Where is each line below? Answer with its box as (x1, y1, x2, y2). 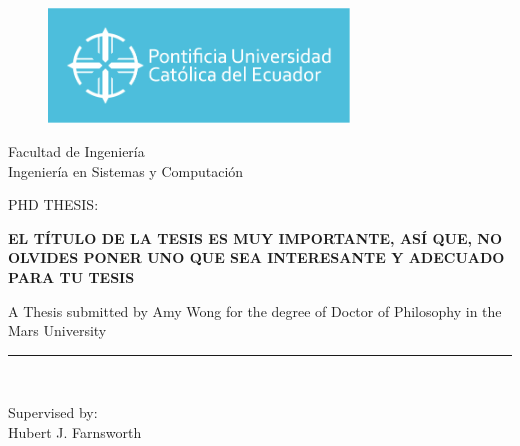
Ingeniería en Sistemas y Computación (8, 160, 244, 181)
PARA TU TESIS (8, 266, 135, 287)
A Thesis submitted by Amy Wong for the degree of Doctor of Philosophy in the (8, 300, 502, 321)
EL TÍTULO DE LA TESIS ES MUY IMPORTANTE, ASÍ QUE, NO (8, 227, 503, 248)
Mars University (8, 320, 107, 341)
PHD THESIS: (8, 194, 99, 215)
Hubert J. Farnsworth (8, 421, 142, 442)
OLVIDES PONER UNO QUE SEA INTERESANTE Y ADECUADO (8, 247, 505, 268)
